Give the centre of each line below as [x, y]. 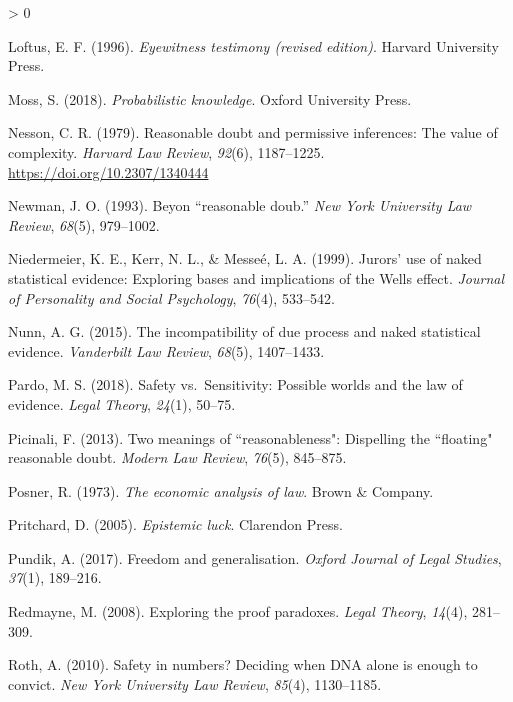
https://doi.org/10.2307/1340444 [108, 171]
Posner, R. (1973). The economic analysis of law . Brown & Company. [221, 490]
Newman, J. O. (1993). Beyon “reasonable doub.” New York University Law [240, 205]
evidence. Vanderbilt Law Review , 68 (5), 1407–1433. [166, 350]
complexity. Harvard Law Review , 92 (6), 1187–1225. [166, 151]
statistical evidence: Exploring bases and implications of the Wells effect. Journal [256, 277]
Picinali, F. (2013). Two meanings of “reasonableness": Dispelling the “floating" [250, 437]
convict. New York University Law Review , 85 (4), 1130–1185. [195, 683]
